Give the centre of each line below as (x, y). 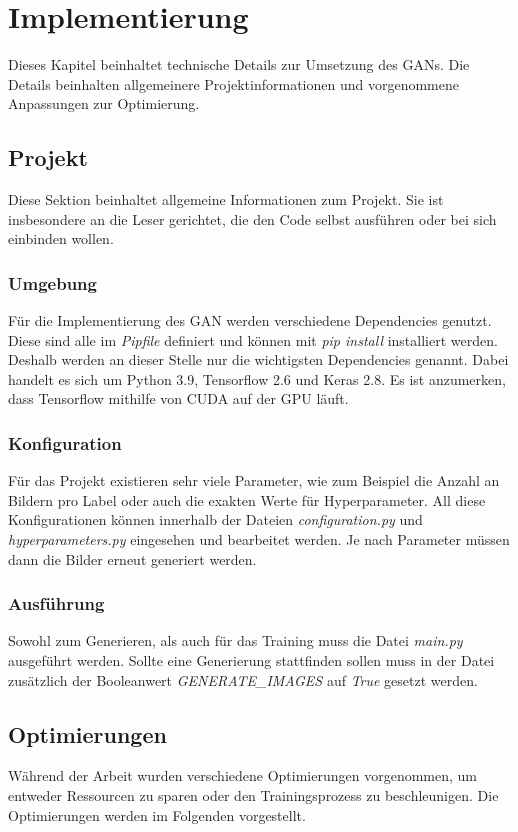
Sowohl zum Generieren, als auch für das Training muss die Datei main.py (235, 640)
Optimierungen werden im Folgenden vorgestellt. (157, 814)
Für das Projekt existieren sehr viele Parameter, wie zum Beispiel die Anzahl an (254, 480)
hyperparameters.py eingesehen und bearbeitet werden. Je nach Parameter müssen (259, 539)
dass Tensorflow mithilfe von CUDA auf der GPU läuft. (178, 398)
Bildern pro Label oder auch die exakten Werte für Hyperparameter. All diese (247, 499)
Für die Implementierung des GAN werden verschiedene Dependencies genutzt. (250, 320)
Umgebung (52, 282)
